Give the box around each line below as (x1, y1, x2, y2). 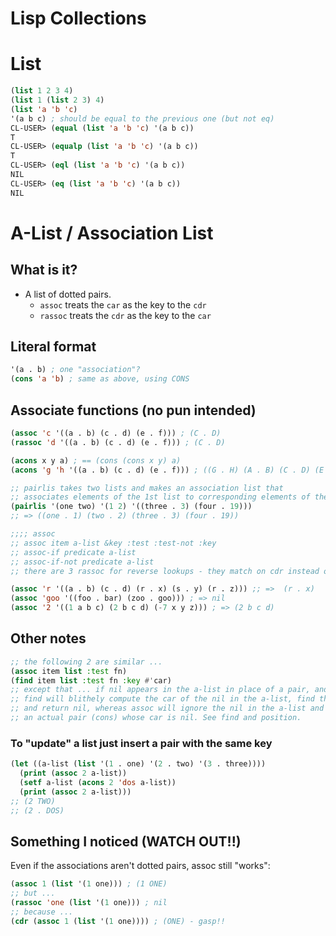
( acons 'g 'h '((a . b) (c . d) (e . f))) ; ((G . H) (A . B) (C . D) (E (10, 465, 325, 475)
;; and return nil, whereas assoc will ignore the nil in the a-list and (10, 703, 325, 714)
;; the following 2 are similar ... (10, 657, 163, 667)
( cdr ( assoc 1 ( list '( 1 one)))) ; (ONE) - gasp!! (10, 916, 226, 926)
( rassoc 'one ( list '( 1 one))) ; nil (10, 898, 168, 908)
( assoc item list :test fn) (10, 666, 128, 676)
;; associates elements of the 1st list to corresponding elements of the (10, 492, 329, 502)
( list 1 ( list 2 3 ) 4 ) (10, 95, 105, 105)
